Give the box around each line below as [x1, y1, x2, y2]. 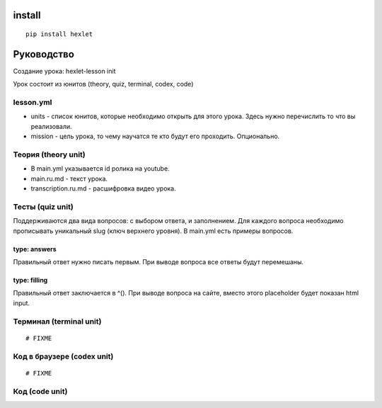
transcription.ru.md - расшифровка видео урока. [30, 184, 176, 193]
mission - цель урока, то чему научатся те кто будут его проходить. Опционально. [30, 132, 280, 141]
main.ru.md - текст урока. [30, 174, 108, 183]
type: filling [13, 276, 48, 285]
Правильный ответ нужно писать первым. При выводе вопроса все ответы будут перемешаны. [13, 258, 304, 266]
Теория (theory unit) [13, 149, 86, 159]
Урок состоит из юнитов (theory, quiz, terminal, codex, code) [13, 80, 194, 89]
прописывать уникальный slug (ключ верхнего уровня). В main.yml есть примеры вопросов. [13, 227, 294, 235]
